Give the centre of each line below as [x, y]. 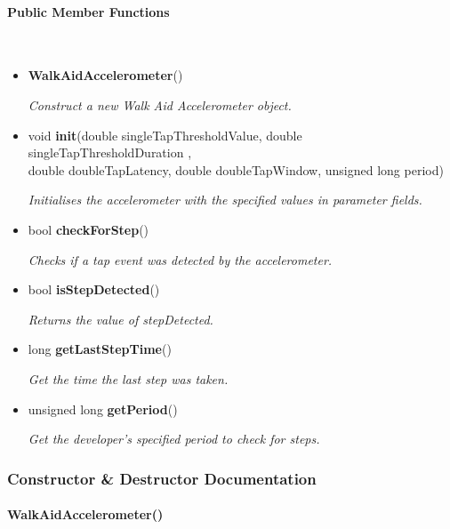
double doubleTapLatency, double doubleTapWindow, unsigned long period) [236, 169]
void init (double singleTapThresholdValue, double [165, 135]
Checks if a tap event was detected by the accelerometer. [180, 259]
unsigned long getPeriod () [103, 409]
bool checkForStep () [88, 229]
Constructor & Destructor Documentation [162, 478]
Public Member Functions [88, 11]
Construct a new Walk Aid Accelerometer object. [160, 104]
